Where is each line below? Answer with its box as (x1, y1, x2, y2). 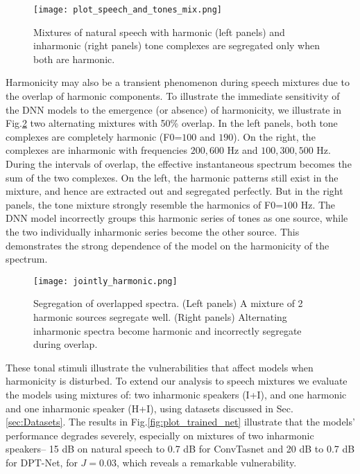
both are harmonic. (33, 51, 115, 66)
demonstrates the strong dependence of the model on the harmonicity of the (6, 238, 329, 252)
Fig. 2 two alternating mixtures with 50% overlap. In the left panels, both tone (6, 116, 338, 130)
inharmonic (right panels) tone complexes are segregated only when (33, 38, 320, 53)
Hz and (227, 143, 258, 157)
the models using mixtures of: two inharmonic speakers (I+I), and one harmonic (6, 387, 347, 401)
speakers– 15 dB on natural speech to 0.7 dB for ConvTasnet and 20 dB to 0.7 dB (6, 441, 355, 456)
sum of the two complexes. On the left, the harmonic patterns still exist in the (6, 170, 338, 184)
